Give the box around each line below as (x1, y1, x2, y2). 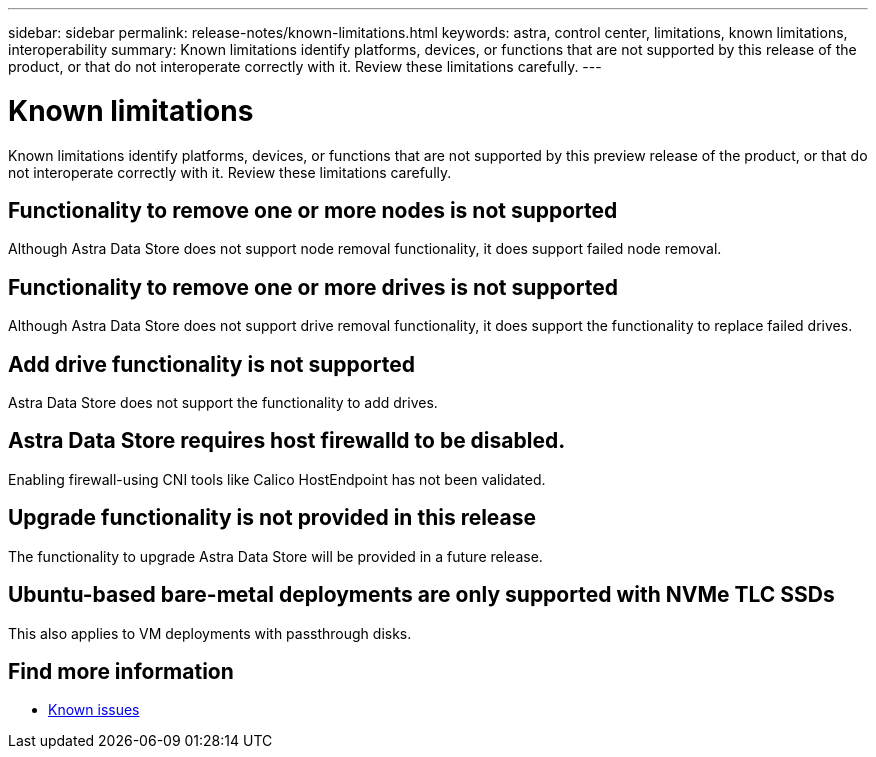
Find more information (8, 658, 234, 684)
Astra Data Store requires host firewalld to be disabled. (8, 428, 566, 454)
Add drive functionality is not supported (8, 351, 415, 377)
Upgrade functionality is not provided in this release (8, 505, 537, 531)
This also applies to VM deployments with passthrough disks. (8, 624, 412, 642)
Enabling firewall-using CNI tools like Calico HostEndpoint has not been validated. (8, 470, 546, 488)
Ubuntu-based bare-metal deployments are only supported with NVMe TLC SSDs (8, 582, 835, 608)
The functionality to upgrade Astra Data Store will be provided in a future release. (8, 547, 543, 565)
